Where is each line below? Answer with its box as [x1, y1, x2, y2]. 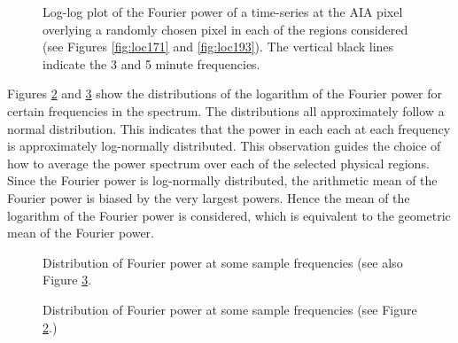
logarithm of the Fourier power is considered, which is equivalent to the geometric [7, 206, 451, 224]
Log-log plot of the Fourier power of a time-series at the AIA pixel [43, 3, 403, 20]
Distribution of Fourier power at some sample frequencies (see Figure [43, 300, 417, 318]
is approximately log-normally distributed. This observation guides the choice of [7, 136, 441, 155]
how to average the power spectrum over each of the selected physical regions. [7, 153, 430, 172]
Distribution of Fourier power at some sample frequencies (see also [43, 253, 403, 271]
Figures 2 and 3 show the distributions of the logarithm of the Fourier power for [7, 84, 443, 103]
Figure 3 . [43, 270, 92, 289]
